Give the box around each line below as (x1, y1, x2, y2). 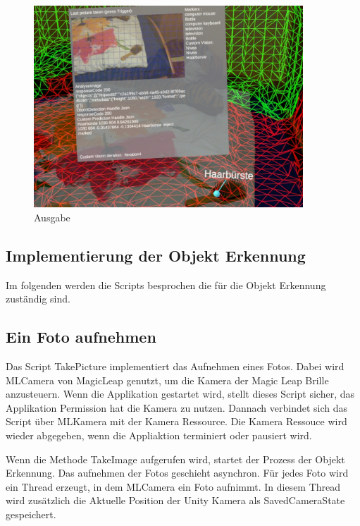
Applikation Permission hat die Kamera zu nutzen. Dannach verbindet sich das (6, 400, 347, 415)
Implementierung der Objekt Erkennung (6, 244, 306, 266)
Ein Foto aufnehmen (6, 326, 156, 348)
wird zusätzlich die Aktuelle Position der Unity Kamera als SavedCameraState (6, 493, 345, 508)
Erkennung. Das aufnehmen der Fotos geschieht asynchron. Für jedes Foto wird (6, 465, 349, 480)
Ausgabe (34, 209, 70, 224)
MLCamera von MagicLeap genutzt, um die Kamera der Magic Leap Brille (6, 372, 329, 387)
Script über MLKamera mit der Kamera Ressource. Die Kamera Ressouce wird (6, 414, 347, 429)
